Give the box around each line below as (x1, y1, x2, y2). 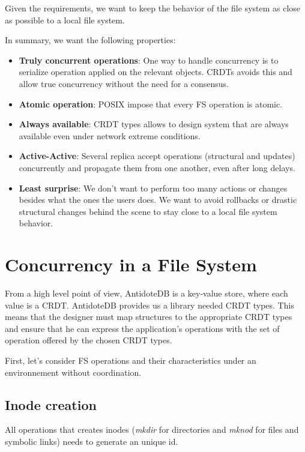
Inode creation (5, 395, 97, 414)
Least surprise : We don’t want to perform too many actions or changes (19, 181, 288, 194)
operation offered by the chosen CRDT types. (5, 334, 172, 346)
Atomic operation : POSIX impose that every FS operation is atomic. (19, 97, 283, 110)
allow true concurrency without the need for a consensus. (19, 77, 229, 89)
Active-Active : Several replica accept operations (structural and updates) (19, 149, 295, 162)
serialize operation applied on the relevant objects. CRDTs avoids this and (19, 65, 292, 78)
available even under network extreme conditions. (19, 129, 201, 142)
